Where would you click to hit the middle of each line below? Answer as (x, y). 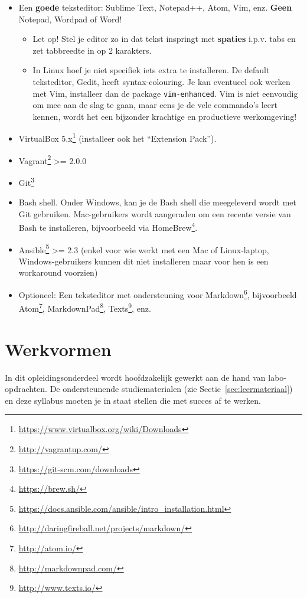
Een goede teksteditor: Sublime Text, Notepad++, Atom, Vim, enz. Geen (155, 7)
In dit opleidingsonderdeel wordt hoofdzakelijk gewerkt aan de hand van (135, 377)
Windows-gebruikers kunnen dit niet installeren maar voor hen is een (143, 261)
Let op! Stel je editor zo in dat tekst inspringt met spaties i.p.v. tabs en (164, 39)
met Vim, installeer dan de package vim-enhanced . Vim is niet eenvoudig (165, 93)
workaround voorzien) (58, 272)
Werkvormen (58, 349)
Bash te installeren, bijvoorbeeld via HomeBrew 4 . (108, 226)
